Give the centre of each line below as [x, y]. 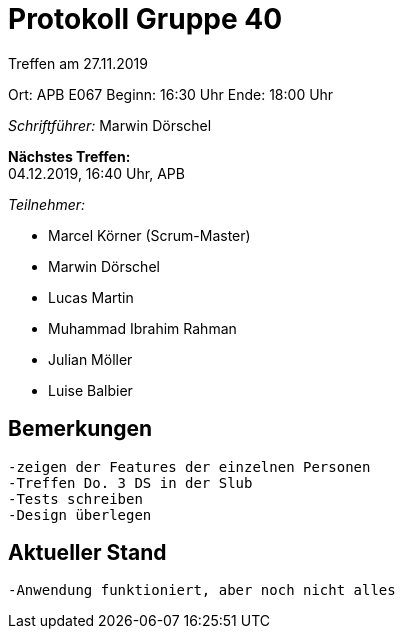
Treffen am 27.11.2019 [78, 63]
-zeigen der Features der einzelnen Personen [189, 466]
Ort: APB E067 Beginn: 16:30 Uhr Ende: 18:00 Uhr [171, 94]
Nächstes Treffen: [69, 156]
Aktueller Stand [87, 553]
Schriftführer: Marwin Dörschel [110, 125]
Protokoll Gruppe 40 [145, 19]
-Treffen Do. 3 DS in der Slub [130, 482]
